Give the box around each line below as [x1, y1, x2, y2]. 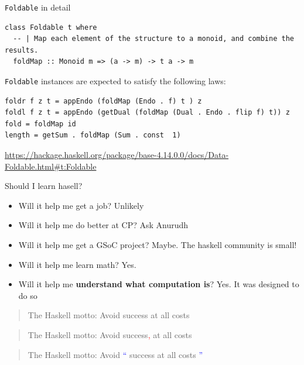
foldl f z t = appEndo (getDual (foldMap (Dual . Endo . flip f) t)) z [5, 108, 290, 117]
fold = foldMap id [5, 119, 76, 128]
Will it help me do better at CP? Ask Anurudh [18, 219, 189, 231]
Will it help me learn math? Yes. [18, 258, 136, 270]
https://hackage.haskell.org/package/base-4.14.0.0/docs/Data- [5, 149, 229, 161]
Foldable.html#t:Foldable [5, 160, 97, 172]
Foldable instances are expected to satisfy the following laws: [5, 75, 226, 87]
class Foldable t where [5, 23, 97, 32]
